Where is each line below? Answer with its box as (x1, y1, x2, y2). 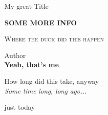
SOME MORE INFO (4, 17, 77, 27)
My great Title (4, 1, 49, 11)
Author (4, 50, 26, 60)
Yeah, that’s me (4, 59, 59, 70)
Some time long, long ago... (4, 85, 86, 96)
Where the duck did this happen (4, 34, 104, 44)
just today (4, 102, 35, 112)
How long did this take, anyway (4, 76, 99, 86)
